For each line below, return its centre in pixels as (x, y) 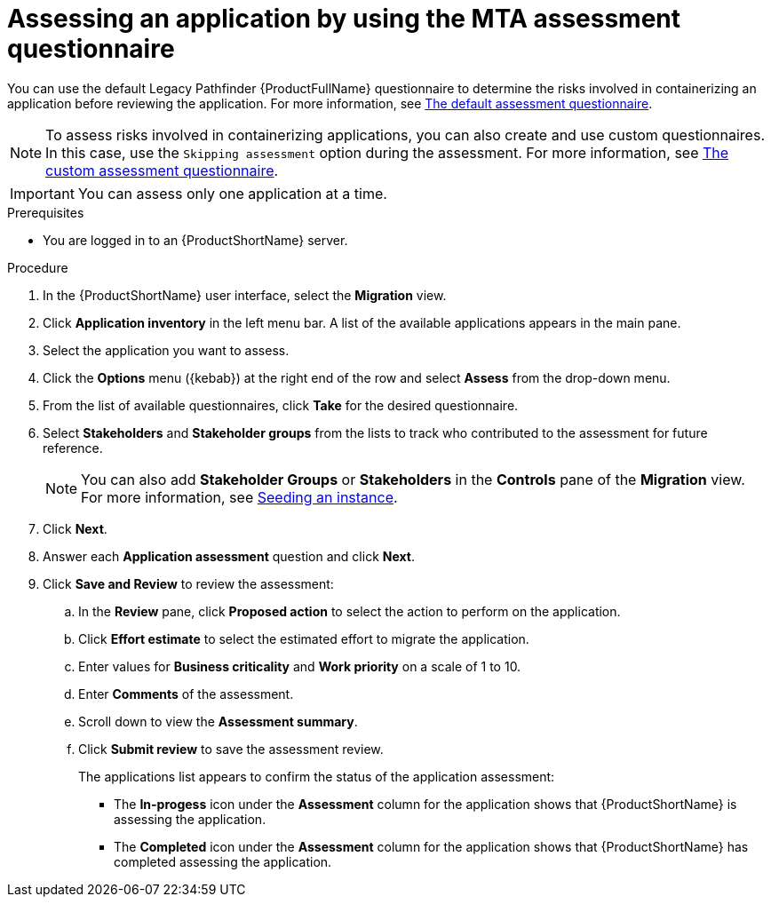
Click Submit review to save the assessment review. (231, 749)
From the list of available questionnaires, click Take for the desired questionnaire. (281, 405)
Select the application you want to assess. (166, 350)
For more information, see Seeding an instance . (239, 497)
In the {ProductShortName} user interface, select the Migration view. (245, 295)
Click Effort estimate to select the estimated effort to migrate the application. (304, 638)
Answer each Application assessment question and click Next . (229, 556)
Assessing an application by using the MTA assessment (344, 19)
